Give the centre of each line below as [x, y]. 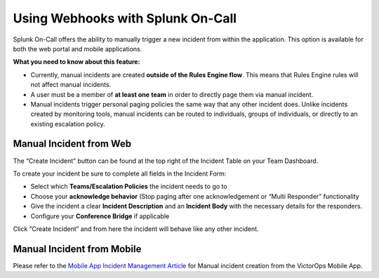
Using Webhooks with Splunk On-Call [125, 18]
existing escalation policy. [68, 124]
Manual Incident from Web [72, 144]
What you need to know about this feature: [77, 62]
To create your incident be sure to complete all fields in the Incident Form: [120, 173]
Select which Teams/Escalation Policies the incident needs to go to [129, 187]
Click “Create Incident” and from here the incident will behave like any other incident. [136, 229]
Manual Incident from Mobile [77, 249]
